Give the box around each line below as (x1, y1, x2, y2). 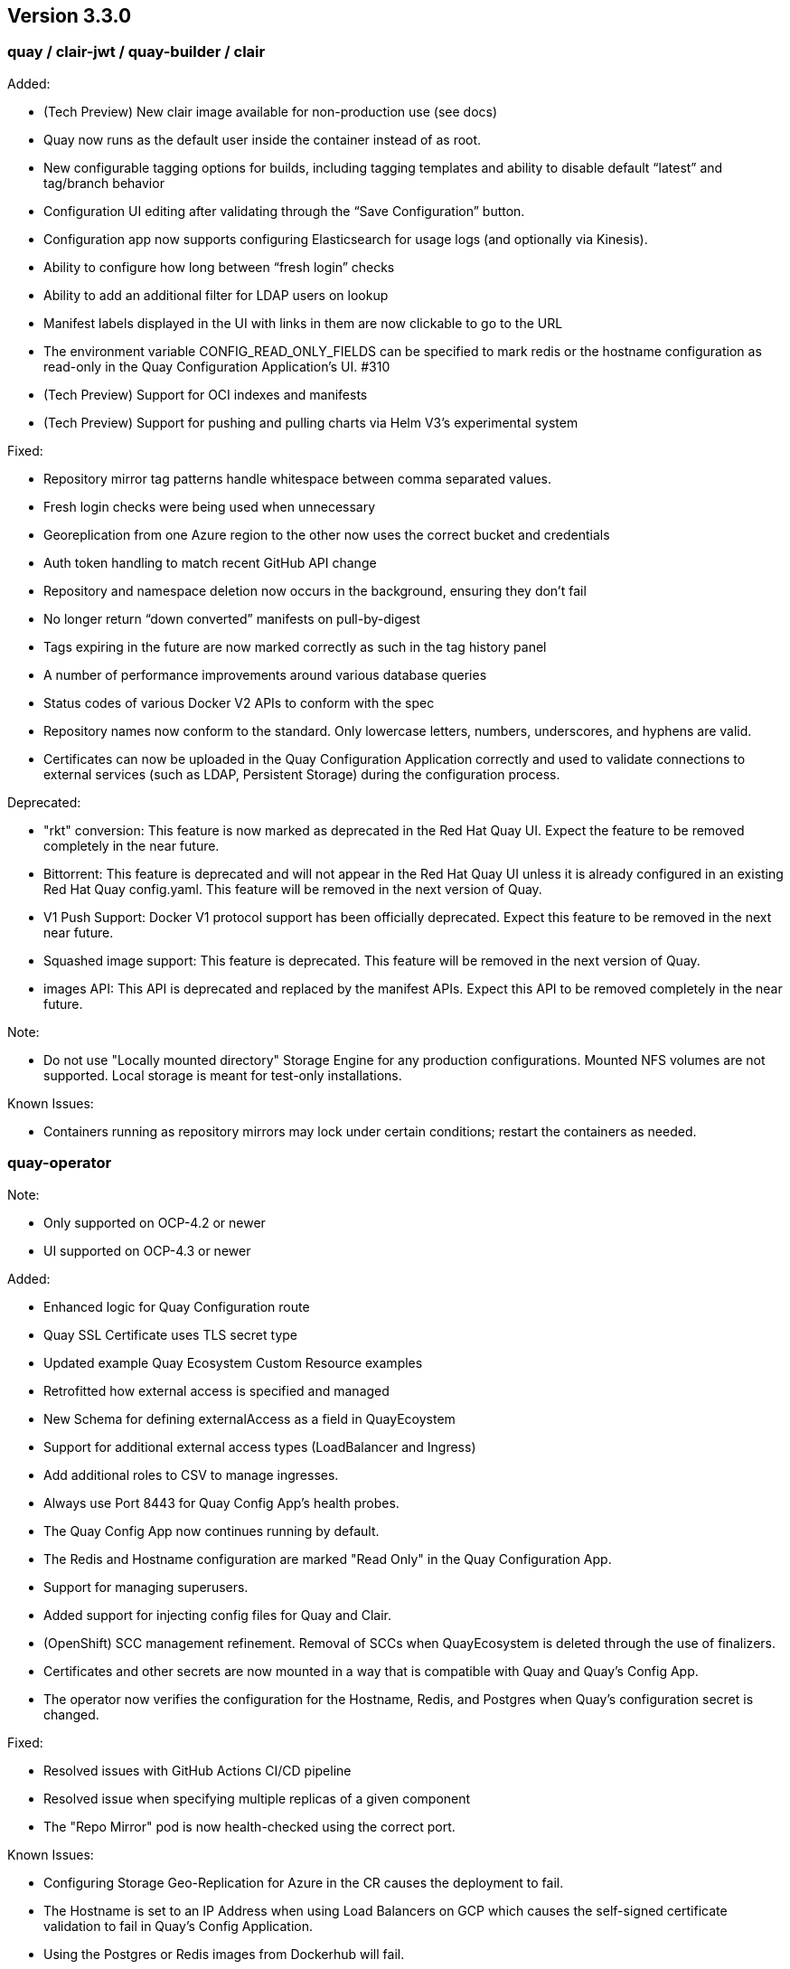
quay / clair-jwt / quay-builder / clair (7, 42, 266, 61)
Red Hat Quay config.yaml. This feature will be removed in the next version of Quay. (43, 881, 542, 897)
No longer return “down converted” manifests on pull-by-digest (43, 610, 420, 626)
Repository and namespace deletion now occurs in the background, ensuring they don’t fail (43, 582, 587, 598)
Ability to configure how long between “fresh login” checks (43, 259, 395, 275)
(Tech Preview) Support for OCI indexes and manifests (43, 386, 368, 402)
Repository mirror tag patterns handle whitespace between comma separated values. (43, 470, 552, 486)
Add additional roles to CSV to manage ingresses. (43, 1466, 339, 1483)
